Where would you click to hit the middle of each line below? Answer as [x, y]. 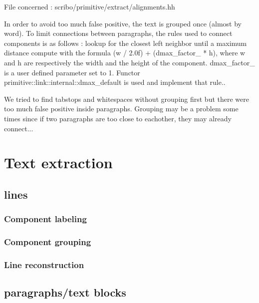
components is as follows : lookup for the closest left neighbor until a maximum [126, 43]
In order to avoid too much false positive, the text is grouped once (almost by [123, 23]
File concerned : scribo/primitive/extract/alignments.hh [90, 6]
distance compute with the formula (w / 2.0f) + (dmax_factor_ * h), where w [125, 53]
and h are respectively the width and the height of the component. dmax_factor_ [129, 62]
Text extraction [58, 162]
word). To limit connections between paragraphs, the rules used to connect [118, 33]
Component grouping [48, 242]
